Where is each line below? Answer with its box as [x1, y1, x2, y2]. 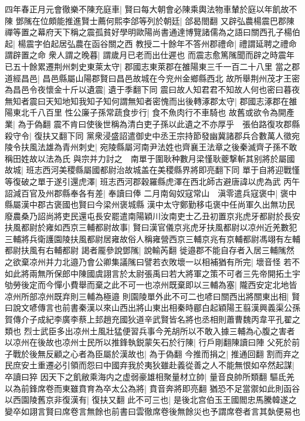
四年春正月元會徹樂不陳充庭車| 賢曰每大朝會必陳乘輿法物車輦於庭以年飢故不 [5, 3, 297, 15]
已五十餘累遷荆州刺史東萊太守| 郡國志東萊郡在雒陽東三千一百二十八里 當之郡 [5, 60, 300, 72]
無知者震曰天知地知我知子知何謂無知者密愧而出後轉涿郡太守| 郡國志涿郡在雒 [5, 94, 297, 107]
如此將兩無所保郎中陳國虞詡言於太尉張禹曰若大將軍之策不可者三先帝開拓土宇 [5, 267, 300, 279]
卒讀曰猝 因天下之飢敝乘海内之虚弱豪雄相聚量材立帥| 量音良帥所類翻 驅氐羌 [5, 371, 294, 382]
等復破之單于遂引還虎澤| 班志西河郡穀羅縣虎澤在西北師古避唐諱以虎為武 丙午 [5, 175, 300, 187]
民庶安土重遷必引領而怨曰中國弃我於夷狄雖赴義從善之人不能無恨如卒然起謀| [5, 359, 294, 371]
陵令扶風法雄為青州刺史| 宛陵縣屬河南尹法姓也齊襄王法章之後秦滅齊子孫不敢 [5, 141, 297, 153]
